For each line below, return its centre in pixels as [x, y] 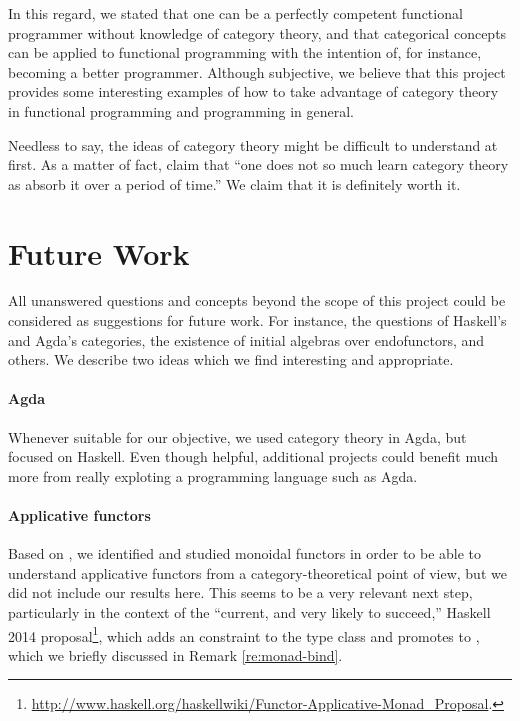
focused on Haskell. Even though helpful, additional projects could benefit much [253, 456]
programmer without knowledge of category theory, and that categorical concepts [257, 32]
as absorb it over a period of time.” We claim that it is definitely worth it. [234, 183]
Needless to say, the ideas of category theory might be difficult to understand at [253, 144]
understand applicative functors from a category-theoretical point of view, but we [257, 572]
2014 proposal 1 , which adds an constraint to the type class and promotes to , [244, 634]
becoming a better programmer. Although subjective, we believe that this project [257, 71]
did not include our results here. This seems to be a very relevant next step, [240, 592]
